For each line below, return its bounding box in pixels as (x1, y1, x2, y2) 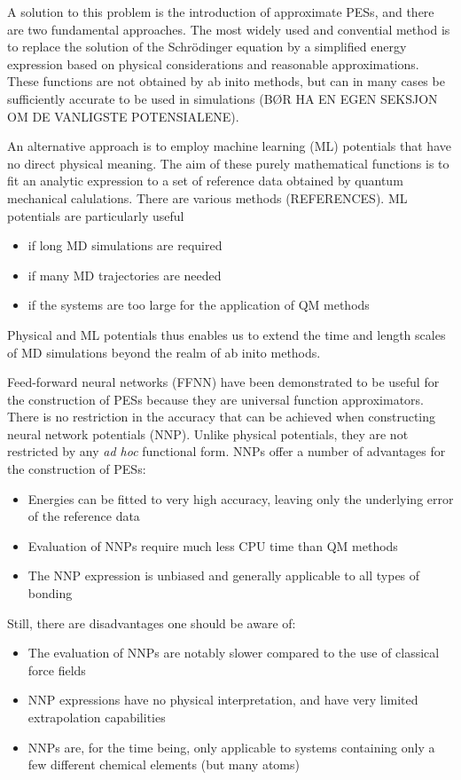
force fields (27, 660, 86, 679)
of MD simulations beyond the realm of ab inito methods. (7, 343, 321, 361)
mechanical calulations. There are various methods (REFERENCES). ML (7, 188, 408, 207)
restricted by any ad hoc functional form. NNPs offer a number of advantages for (7, 442, 446, 461)
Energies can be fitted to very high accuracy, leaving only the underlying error (27, 489, 454, 508)
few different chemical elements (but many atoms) (27, 755, 300, 774)
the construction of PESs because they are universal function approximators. (7, 390, 425, 408)
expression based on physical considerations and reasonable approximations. (7, 54, 419, 73)
